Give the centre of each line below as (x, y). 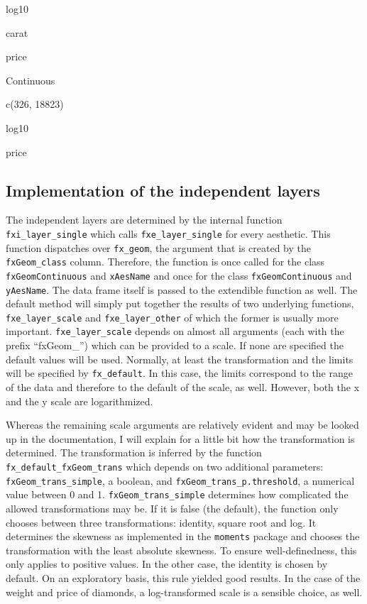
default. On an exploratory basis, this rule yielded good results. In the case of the (183, 577)
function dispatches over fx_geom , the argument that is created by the (159, 247)
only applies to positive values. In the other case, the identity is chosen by (167, 564)
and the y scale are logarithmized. (80, 401)
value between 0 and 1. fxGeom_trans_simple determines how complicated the (177, 494)
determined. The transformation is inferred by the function (134, 452)
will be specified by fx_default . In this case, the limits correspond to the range (179, 373)
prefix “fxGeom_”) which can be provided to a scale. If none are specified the (175, 345)
